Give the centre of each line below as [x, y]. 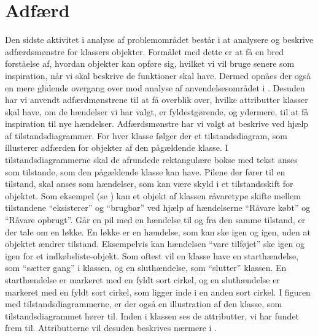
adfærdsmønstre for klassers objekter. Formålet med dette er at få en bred [144, 51]
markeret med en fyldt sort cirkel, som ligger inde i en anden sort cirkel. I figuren [158, 292]
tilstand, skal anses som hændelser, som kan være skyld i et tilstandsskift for [149, 184]
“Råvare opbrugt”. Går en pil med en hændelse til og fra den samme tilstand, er [155, 220]
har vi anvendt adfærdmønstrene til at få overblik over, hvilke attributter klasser [157, 100]
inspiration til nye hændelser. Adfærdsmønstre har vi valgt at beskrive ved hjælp [157, 124]
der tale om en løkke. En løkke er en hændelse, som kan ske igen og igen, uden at [158, 231]
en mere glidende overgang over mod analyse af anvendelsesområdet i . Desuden [155, 87]
